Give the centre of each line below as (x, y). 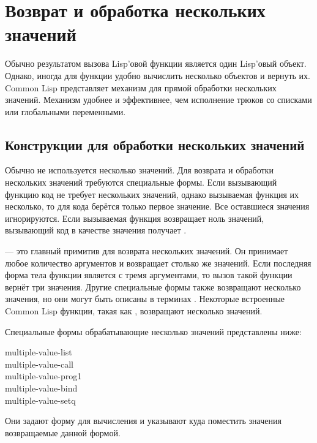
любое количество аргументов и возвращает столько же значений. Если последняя (158, 263)
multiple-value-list (39, 352)
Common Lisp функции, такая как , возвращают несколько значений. (134, 311)
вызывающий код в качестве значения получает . (96, 230)
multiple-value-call (39, 364)
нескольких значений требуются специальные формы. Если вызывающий (141, 182)
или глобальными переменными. (65, 111)
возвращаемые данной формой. (63, 432)
